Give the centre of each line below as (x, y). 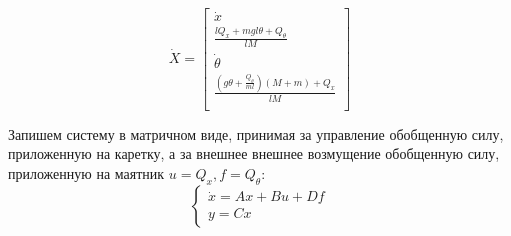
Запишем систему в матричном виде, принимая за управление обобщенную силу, (256, 133)
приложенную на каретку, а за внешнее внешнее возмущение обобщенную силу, (254, 153)
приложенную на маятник (86, 173)
